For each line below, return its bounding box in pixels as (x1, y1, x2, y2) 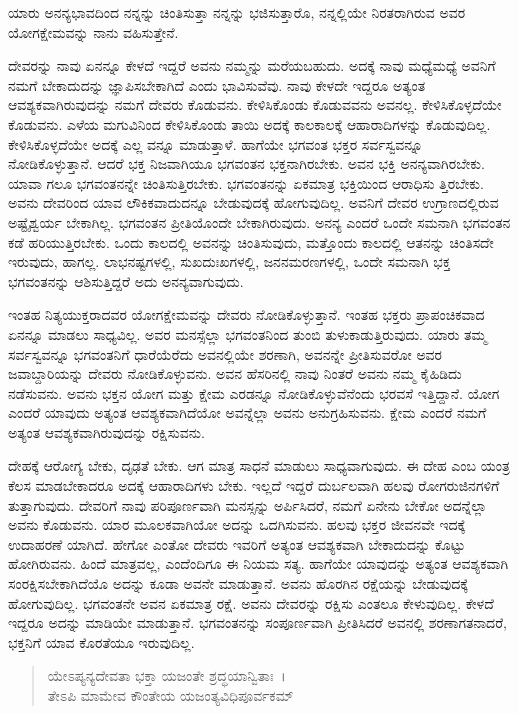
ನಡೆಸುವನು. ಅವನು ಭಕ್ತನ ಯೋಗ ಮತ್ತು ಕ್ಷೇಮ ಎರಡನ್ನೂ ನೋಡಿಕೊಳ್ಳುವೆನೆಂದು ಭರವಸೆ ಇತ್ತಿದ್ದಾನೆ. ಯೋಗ (8, 382, 500, 403)
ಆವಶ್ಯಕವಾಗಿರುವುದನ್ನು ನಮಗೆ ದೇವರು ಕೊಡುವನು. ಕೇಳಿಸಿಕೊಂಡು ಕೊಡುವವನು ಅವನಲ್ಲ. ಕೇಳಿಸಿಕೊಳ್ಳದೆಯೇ (8, 94, 502, 115)
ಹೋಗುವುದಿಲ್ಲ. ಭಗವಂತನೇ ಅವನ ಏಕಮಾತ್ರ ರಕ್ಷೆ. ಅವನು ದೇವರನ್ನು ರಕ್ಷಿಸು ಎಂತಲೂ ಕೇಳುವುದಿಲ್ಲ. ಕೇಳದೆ (8, 592, 494, 613)
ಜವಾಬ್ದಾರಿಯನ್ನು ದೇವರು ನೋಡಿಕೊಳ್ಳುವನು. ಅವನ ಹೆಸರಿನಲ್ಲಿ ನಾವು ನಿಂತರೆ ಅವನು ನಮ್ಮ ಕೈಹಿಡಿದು (8, 363, 462, 384)
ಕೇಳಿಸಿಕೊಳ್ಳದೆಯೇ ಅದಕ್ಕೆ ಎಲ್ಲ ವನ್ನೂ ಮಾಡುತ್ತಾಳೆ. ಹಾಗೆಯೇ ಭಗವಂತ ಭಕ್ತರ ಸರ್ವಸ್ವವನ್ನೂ (8, 133, 423, 154)
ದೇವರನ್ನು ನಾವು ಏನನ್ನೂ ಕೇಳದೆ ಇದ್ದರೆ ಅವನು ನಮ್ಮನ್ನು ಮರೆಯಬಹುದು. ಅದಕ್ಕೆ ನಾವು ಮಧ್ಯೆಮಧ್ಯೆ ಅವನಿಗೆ (8, 55, 496, 76)
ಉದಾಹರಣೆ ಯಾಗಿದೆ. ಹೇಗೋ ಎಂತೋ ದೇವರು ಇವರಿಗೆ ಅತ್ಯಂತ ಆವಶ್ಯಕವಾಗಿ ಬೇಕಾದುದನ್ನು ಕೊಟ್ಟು (8, 533, 466, 554)
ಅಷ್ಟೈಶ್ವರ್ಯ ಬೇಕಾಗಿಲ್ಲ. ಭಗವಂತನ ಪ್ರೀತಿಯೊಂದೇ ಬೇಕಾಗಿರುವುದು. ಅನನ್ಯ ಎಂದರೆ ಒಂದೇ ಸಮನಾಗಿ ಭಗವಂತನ (8, 211, 511, 232)
